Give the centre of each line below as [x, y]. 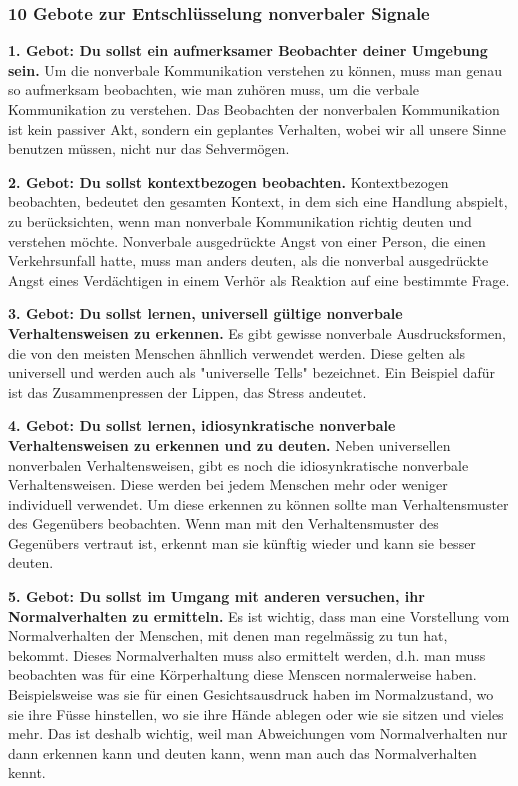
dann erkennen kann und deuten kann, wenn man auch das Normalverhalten [242, 752]
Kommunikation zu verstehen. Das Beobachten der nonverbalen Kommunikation [254, 109]
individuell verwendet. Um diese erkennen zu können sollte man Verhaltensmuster [258, 503]
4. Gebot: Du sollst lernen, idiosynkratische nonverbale [202, 425]
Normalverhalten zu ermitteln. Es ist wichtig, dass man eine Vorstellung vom [259, 615]
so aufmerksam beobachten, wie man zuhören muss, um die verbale [214, 89]
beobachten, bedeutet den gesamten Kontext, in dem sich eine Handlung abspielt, [258, 201]
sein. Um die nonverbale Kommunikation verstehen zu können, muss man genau [255, 69]
